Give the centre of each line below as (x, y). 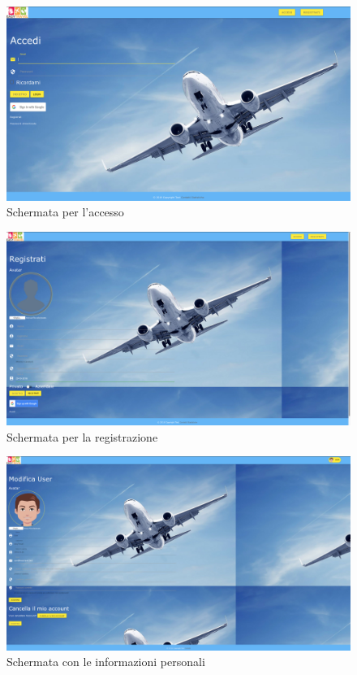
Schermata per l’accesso (65, 212)
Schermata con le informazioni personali (106, 662)
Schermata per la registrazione (82, 436)
